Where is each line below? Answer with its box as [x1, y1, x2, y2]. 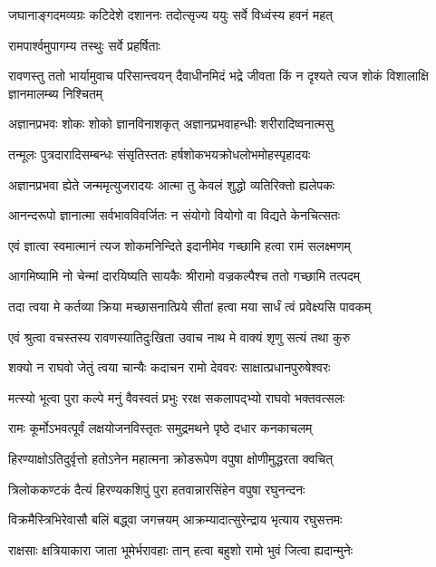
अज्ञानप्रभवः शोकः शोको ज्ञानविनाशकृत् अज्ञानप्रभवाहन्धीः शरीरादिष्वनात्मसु [8, 114, 334, 133]
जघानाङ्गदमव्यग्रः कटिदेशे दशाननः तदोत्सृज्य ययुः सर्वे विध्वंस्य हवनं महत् [8, 5, 333, 24]
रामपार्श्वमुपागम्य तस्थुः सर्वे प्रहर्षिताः [8, 35, 160, 54]
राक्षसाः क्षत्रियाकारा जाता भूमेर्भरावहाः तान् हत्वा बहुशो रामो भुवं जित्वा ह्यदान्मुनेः [8, 540, 354, 559]
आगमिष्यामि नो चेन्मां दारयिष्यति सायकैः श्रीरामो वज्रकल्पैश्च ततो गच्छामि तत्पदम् [8, 266, 361, 285]
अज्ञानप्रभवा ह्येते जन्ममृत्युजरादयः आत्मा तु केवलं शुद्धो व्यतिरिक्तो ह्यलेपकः [8, 175, 335, 194]
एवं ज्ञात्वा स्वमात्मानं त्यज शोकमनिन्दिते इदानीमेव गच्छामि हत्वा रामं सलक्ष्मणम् [8, 235, 351, 255]
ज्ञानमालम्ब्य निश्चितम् [8, 83, 103, 102]
